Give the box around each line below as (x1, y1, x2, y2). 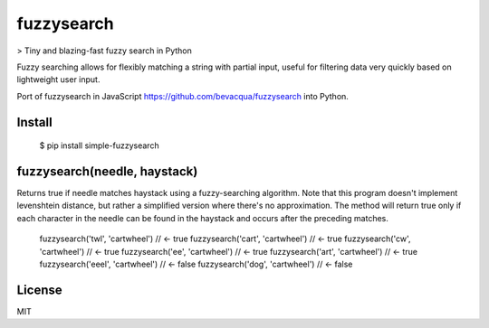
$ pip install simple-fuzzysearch (39, 140, 159, 151)
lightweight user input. (16, 74, 101, 85)
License (16, 282, 62, 297)
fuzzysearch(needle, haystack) (16, 164, 198, 179)
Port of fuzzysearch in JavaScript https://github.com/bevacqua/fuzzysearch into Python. (16, 90, 349, 101)
